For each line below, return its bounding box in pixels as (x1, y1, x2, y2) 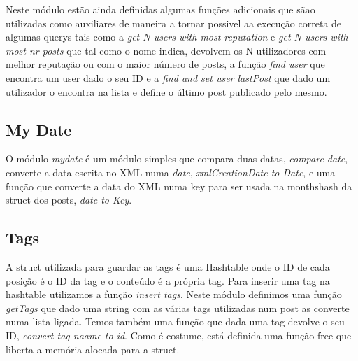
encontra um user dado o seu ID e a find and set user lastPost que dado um (6, 70, 331, 85)
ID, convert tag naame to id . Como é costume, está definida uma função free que (6, 327, 352, 342)
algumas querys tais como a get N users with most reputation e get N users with (6, 29, 348, 44)
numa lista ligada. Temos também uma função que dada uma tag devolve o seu (6, 314, 345, 329)
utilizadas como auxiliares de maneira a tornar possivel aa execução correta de (6, 15, 342, 30)
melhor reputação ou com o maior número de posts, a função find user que (6, 57, 325, 71)
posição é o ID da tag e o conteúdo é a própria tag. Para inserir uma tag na (6, 273, 330, 288)
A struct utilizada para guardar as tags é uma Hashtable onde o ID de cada (6, 259, 330, 274)
